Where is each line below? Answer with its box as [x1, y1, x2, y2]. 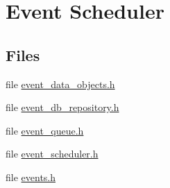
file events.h [6, 169, 56, 184]
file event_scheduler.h [6, 146, 99, 161]
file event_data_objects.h [6, 76, 115, 91]
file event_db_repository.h [6, 100, 119, 114]
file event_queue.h [6, 123, 84, 137]
